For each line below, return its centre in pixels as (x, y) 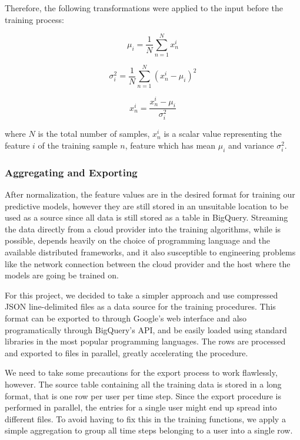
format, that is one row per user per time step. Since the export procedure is (143, 395)
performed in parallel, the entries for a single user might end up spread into (141, 407)
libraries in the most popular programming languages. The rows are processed (145, 341)
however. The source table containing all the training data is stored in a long (143, 384)
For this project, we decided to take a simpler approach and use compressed (141, 295)
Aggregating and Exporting (71, 172)
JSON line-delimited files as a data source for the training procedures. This (140, 306)
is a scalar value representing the (223, 134)
